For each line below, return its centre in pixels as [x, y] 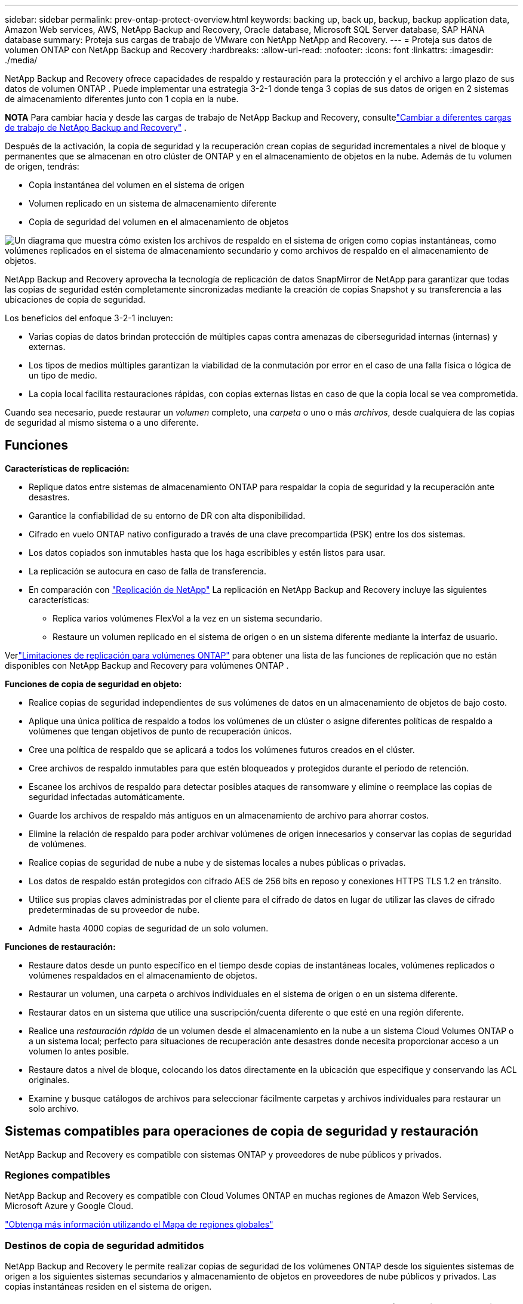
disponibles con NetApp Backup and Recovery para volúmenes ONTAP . [147, 665]
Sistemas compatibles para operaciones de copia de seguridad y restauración [242, 1131]
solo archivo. [54, 1108]
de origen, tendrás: [42, 166]
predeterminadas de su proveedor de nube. [114, 909]
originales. [49, 1080]
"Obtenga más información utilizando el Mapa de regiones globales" [139, 1225]
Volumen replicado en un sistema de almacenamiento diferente [153, 203]
